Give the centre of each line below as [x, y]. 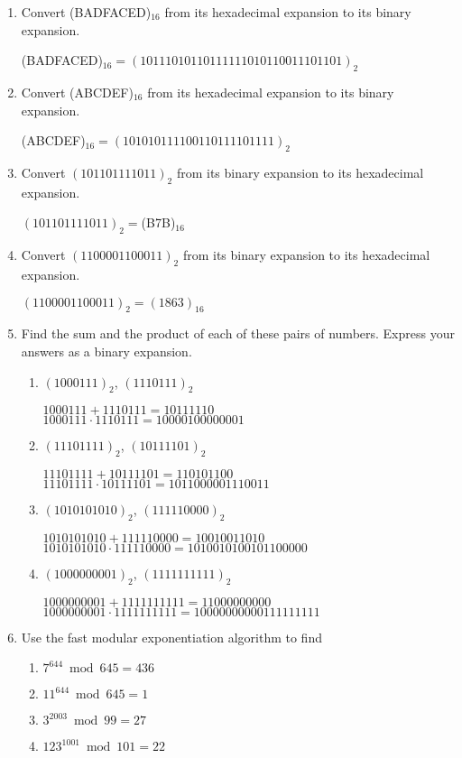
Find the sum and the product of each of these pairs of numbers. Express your [238, 333]
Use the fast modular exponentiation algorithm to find [171, 637]
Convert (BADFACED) [86, 12]
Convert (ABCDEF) [77, 92]
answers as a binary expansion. [106, 351]
